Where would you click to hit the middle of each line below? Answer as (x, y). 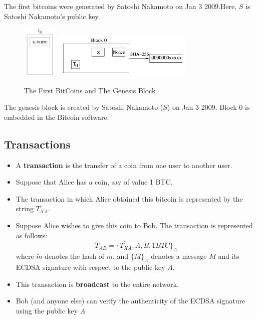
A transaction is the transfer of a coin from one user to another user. (124, 165)
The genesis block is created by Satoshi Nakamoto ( (84, 107)
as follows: (32, 235)
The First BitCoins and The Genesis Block (90, 90)
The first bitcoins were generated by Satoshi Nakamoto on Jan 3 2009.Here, (120, 6)
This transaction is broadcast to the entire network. (97, 284)
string (25, 208)
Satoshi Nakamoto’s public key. (52, 16)
